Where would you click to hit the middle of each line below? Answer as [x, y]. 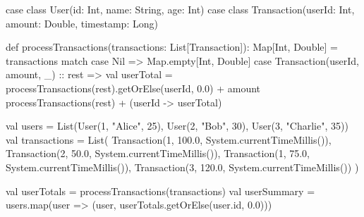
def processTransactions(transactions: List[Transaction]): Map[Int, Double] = [172, 47]
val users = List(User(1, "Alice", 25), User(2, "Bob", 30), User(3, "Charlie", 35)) [177, 126]
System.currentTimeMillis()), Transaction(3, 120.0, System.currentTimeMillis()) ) [182, 167]
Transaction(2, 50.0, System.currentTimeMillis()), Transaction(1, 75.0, [158, 153]
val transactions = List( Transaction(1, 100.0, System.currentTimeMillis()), [169, 139]
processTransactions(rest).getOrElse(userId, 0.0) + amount [133, 88]
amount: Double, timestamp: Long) [82, 23]
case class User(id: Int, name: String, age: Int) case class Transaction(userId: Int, [180, 9]
